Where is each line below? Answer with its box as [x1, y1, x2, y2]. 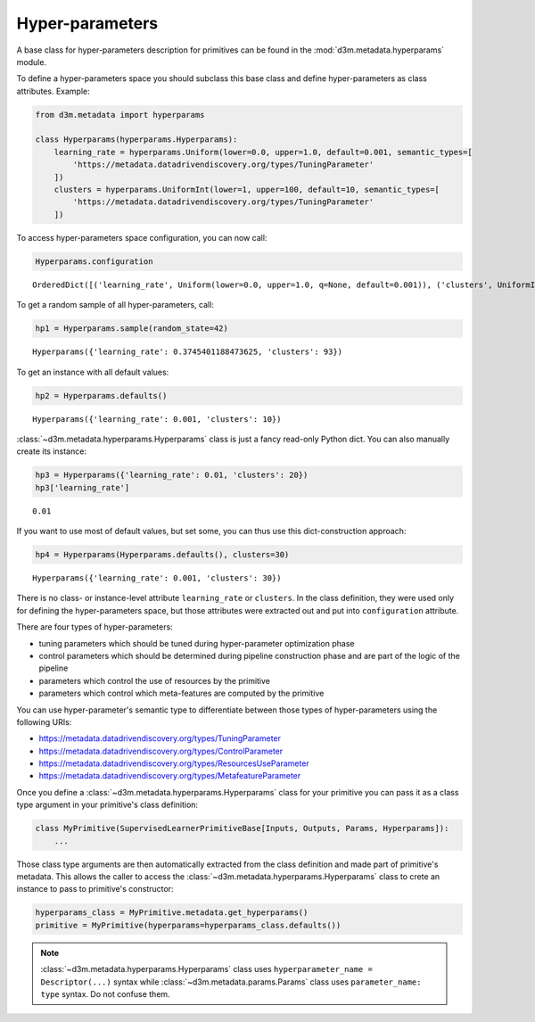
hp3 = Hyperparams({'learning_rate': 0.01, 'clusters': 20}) [35, 470, 309, 481]
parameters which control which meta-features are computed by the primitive [38, 688, 325, 699]
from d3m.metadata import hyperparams [35, 110, 205, 120]
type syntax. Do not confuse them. [40, 988, 170, 999]
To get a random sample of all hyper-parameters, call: [16, 300, 214, 310]
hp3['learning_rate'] [35, 482, 130, 492]
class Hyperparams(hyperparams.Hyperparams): [35, 135, 238, 144]
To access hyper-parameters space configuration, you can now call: [16, 232, 267, 243]
